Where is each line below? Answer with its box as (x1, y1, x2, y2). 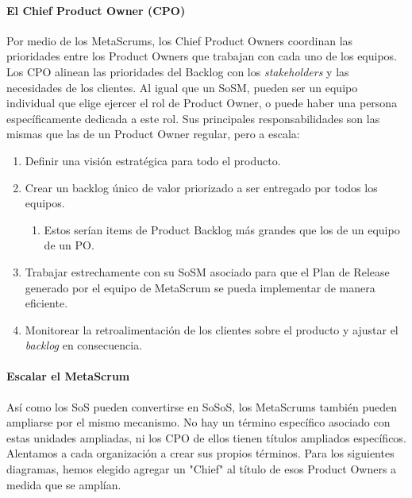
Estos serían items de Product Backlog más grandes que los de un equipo (44, 221, 400, 237)
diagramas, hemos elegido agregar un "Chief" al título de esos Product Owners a (6, 461, 397, 477)
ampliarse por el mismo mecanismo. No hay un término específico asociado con (6, 414, 391, 430)
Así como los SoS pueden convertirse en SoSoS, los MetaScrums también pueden (6, 398, 398, 415)
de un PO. (44, 237, 94, 253)
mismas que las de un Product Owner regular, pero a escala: (6, 125, 300, 142)
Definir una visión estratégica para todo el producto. (25, 152, 281, 168)
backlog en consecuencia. (25, 337, 143, 353)
